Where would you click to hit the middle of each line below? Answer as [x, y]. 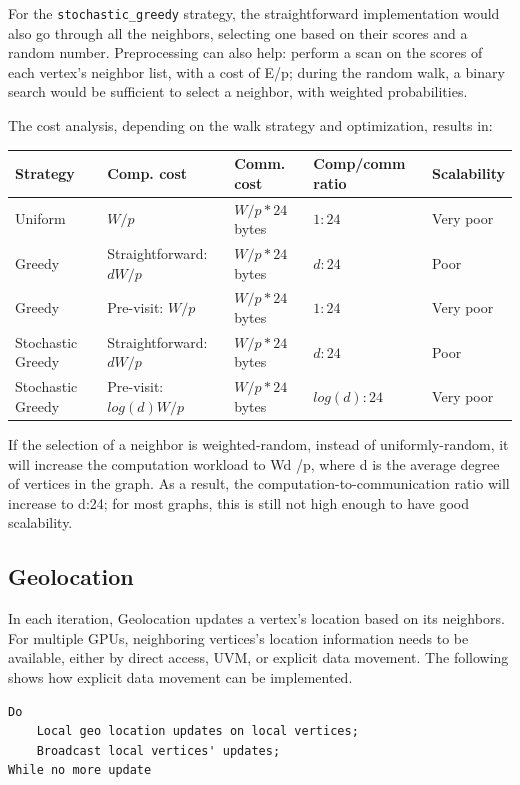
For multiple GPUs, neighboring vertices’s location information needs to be [238, 637]
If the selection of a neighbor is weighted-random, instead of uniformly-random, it [258, 444]
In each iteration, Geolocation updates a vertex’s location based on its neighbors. [256, 618]
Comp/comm [359, 163]
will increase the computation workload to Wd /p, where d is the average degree [254, 463]
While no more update [80, 770]
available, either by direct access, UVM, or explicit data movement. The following [258, 657]
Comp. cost [147, 172]
